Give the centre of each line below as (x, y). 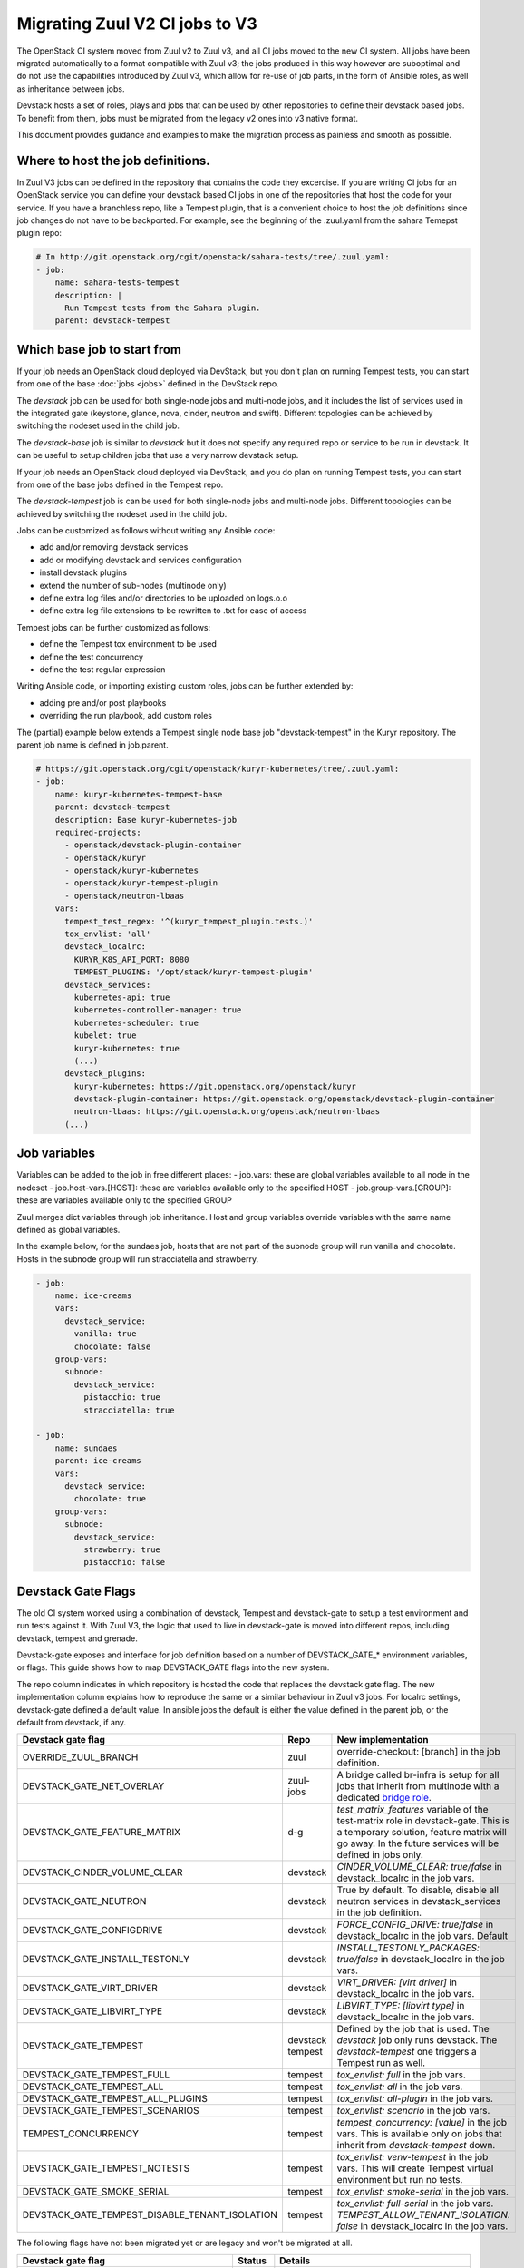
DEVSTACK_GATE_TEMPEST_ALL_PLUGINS (115, 2098)
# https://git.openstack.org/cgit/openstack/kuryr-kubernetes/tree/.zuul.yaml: (218, 768)
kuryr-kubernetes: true (127, 1048)
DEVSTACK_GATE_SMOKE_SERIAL (96, 2192)
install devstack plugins (83, 572)
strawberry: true (121, 1549)
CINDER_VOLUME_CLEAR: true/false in (419, 1867)
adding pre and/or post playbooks (103, 702)
